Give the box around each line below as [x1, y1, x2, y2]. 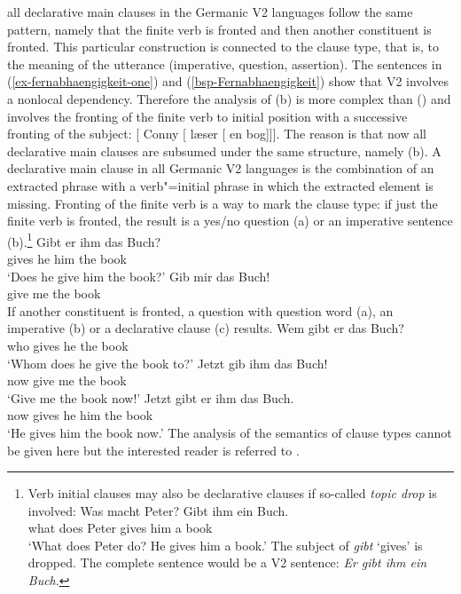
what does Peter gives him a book [27, 519, 213, 537]
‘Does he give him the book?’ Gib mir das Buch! [7, 266, 270, 285]
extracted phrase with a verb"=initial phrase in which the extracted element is [7, 176, 434, 194]
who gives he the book [7, 336, 129, 354]
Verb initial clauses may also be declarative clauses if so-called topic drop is [27, 484, 437, 503]
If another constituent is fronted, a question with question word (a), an [7, 301, 394, 320]
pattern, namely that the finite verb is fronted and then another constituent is [7, 20, 432, 38]
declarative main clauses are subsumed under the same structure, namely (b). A [7, 141, 441, 160]
